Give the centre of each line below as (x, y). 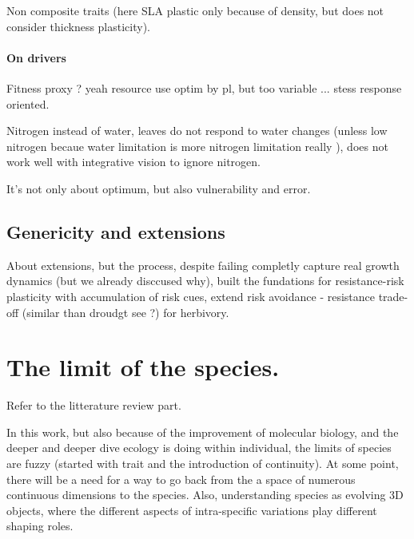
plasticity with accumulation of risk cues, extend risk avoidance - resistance (191, 296)
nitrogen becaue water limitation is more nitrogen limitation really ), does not (197, 146)
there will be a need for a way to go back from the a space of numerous (181, 479)
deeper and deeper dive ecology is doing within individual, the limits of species (199, 448)
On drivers (36, 57)
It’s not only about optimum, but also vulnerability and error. (159, 188)
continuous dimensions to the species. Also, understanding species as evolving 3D (205, 495)
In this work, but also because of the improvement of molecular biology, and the (203, 432)
